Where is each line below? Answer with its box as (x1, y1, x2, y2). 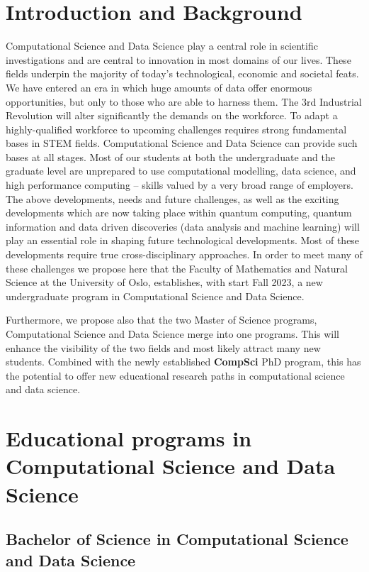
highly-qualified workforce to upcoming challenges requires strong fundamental (6, 121, 347, 136)
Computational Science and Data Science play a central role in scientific (6, 38, 318, 53)
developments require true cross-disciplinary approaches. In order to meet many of (6, 247, 363, 262)
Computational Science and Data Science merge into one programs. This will (6, 326, 340, 341)
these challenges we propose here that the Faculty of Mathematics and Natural (6, 260, 348, 275)
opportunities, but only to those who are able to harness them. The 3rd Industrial (6, 94, 362, 109)
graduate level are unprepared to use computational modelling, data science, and (6, 163, 356, 178)
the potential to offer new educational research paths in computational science (6, 368, 345, 383)
